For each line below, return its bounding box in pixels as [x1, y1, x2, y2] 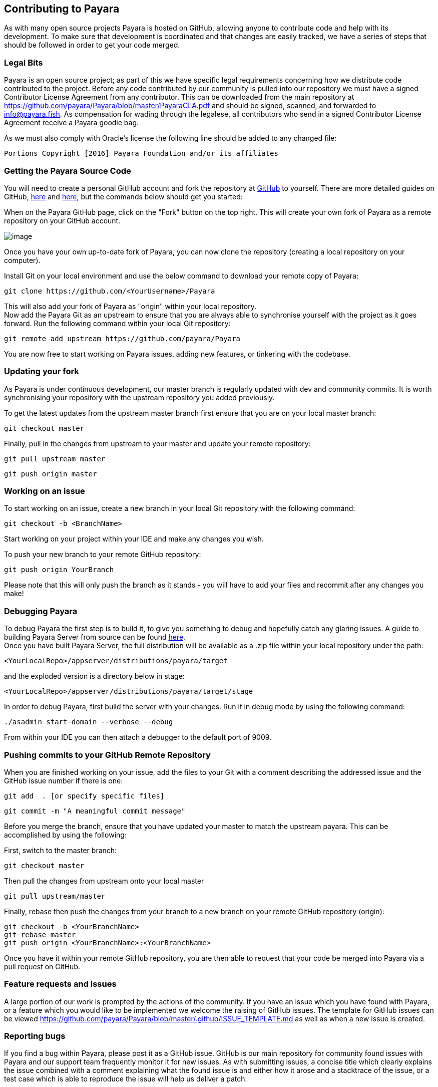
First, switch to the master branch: [4, 846, 117, 855]
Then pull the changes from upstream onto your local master [4, 876, 204, 885]
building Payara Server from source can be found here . [4, 633, 186, 642]
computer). [4, 255, 41, 264]
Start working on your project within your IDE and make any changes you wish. [4, 534, 264, 543]
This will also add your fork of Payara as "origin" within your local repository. [4, 302, 256, 311]
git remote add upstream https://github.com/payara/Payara [4, 334, 241, 343]
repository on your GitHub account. [4, 216, 121, 225]
